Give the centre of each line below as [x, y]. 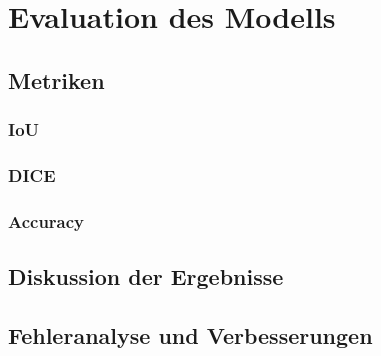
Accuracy [46, 220]
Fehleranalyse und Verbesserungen [190, 334]
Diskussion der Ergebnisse [146, 276]
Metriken [56, 79]
